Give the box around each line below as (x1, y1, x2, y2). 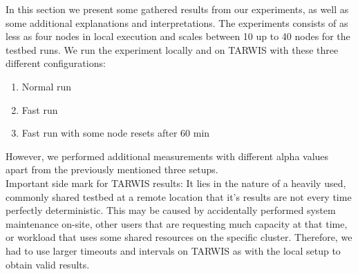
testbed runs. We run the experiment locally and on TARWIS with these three (6, 42, 339, 57)
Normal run (21, 79, 72, 93)
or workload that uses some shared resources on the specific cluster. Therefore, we (6, 230, 352, 244)
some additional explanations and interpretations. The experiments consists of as (6, 15, 348, 30)
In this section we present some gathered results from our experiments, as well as (6, 2, 349, 16)
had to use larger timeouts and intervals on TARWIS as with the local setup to (6, 243, 341, 257)
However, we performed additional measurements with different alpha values (6, 148, 329, 163)
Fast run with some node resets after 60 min (21, 126, 210, 140)
